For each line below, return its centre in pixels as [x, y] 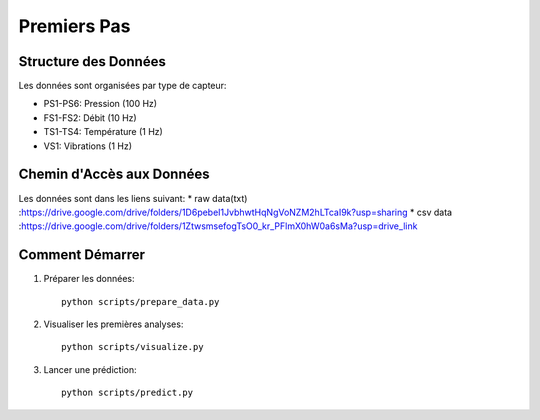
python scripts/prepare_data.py [140, 301]
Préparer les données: [89, 279]
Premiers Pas [74, 26]
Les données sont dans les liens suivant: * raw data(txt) [133, 198]
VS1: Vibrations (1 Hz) [88, 146]
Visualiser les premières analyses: [113, 324]
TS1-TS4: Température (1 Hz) [103, 132]
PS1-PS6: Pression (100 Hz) [100, 104]
